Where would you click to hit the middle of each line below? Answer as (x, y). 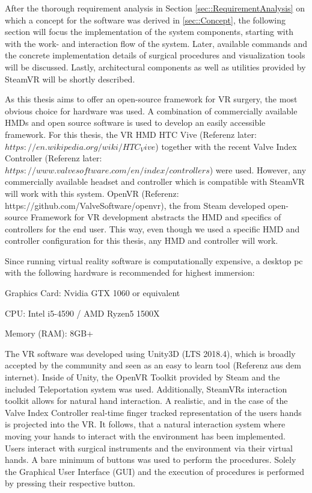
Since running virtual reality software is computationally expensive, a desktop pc (154, 260)
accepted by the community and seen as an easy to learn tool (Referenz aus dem (153, 365)
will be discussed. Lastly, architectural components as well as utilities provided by (155, 67)
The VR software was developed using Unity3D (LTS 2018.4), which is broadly (150, 353)
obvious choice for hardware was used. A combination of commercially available (151, 110)
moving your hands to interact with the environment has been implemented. (145, 436)
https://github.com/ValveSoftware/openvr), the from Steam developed (135, 205)
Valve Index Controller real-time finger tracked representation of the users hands (153, 412)
